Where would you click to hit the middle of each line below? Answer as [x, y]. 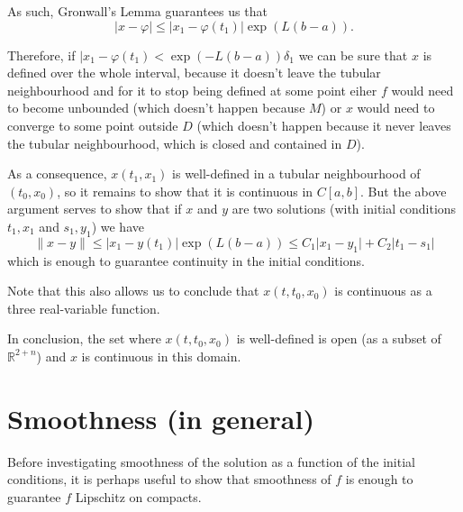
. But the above [404, 191]
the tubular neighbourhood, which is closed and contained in [175, 143]
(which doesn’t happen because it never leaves [324, 125]
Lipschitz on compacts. [138, 496]
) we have [118, 226]
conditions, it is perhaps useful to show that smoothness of [169, 479]
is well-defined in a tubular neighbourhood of [296, 174]
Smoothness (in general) [161, 418]
